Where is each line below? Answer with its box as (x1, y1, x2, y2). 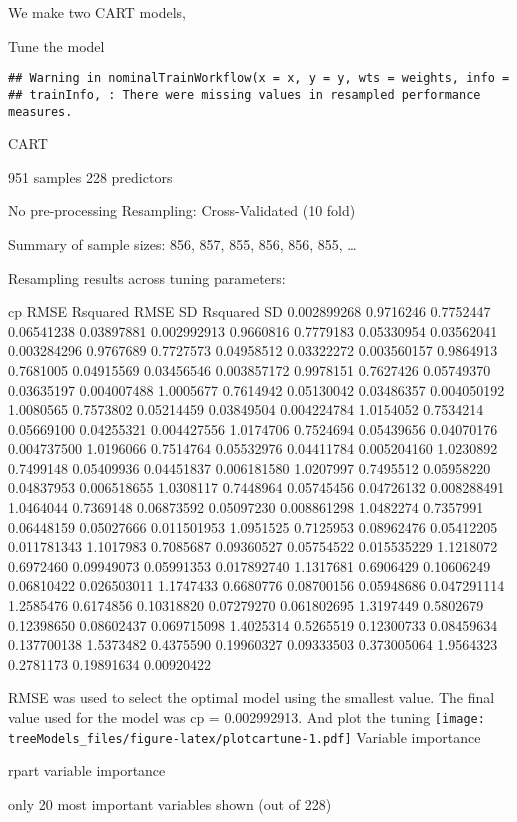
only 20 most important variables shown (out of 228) (8, 793, 332, 814)
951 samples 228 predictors (8, 166, 173, 187)
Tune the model (8, 35, 105, 56)
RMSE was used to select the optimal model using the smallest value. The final (8, 687, 495, 708)
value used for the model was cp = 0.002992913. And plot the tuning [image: (8, 707, 485, 727)
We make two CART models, (8, 2, 186, 22)
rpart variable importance (8, 760, 166, 781)
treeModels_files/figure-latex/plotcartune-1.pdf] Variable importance (8, 726, 481, 747)
